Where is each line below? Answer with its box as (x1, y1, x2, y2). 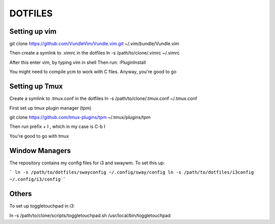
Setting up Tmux (9, 82, 63, 91)
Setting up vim (9, 27, 57, 36)
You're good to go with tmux (9, 133, 69, 139)
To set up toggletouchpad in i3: (9, 203, 75, 209)
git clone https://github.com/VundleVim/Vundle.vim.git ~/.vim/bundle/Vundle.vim (9, 41, 179, 47)
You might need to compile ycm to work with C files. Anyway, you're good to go (9, 69, 177, 75)
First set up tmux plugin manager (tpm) (9, 105, 92, 111)
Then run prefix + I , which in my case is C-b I (9, 123, 105, 130)
